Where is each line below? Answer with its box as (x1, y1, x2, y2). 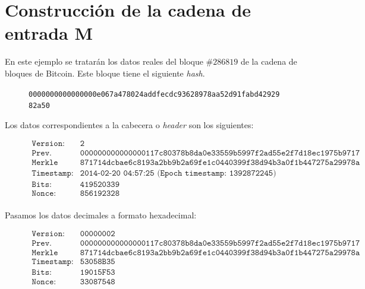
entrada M (5, 21, 93, 45)
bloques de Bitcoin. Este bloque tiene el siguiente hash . (5, 66, 205, 79)
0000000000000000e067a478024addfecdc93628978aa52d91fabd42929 (29, 90, 280, 99)
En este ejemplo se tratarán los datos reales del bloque (5, 55, 203, 68)
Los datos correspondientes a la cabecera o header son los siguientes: (5, 118, 254, 131)
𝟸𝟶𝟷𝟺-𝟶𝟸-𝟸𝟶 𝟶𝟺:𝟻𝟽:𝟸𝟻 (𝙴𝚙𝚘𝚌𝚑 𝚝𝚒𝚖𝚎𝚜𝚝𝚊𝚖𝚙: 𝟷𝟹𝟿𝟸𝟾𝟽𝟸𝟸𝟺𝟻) (80, 169, 276, 177)
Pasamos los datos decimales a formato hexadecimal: (5, 208, 197, 221)
